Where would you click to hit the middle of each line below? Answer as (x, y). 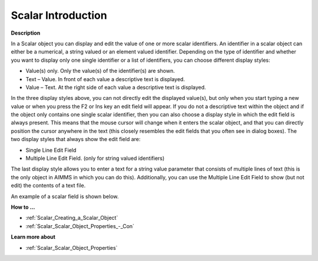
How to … (23, 207)
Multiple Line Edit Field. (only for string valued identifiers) (95, 158)
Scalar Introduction (59, 15)
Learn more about (33, 237)
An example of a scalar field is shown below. (65, 196)
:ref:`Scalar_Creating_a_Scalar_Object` (72, 218)
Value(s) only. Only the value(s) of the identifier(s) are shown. (100, 71)
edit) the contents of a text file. (48, 186)
